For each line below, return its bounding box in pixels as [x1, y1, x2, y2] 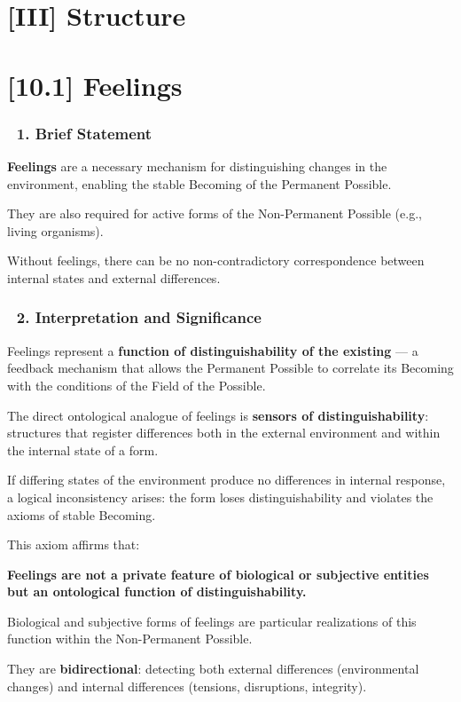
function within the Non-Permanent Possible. [7, 629, 253, 648]
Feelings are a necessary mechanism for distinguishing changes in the [7, 156, 387, 175]
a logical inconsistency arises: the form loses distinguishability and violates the [7, 487, 434, 506]
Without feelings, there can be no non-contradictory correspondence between [7, 251, 425, 270]
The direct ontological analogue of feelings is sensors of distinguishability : [7, 406, 429, 424]
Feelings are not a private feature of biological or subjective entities [7, 564, 429, 583]
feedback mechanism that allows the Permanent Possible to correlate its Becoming [7, 359, 454, 377]
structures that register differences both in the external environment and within [7, 423, 441, 442]
